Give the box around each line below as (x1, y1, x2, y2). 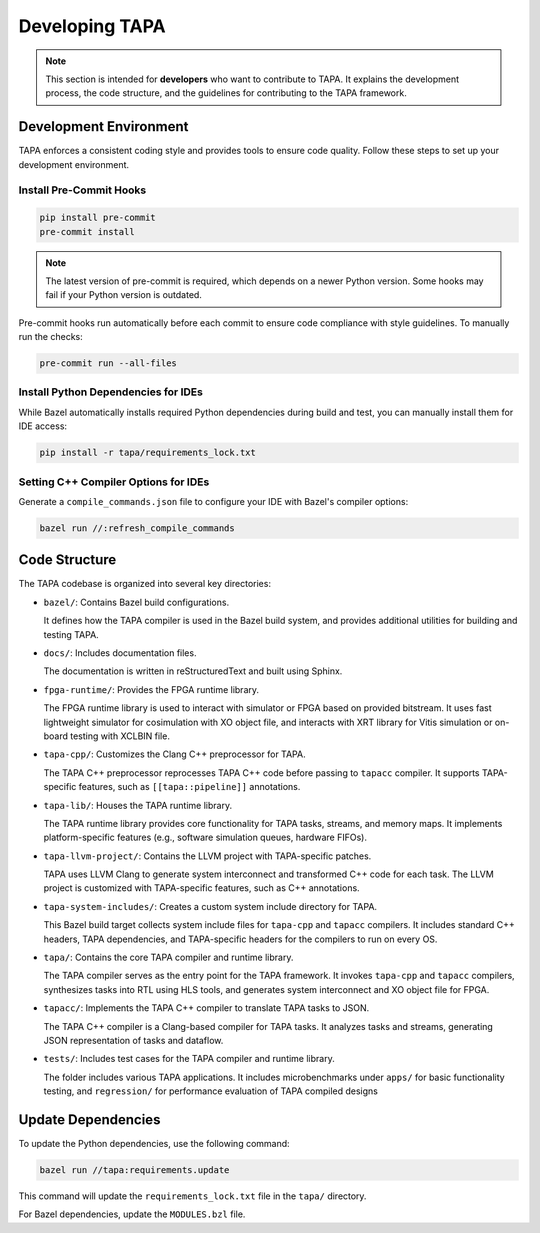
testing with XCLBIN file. (70, 730, 170, 742)
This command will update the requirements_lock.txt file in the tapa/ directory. (18, 1190, 367, 1202)
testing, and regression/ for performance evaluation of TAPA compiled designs (43, 1085, 379, 1097)
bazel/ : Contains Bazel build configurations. (43, 596, 230, 608)
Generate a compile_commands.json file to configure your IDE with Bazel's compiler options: (18, 495, 409, 507)
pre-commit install (39, 226, 135, 237)
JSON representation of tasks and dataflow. (43, 1034, 224, 1046)
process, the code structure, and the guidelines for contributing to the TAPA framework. (45, 87, 407, 99)
